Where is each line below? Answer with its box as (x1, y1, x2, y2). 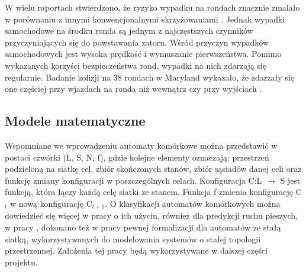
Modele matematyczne (5, 111, 146, 130)
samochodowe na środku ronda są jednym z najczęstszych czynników (5, 24, 253, 37)
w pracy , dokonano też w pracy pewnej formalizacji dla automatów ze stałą (5, 220, 281, 233)
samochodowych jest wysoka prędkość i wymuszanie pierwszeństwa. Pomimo (5, 47, 282, 60)
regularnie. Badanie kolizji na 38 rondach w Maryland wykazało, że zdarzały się (5, 71, 294, 83)
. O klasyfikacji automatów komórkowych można (105, 197, 281, 209)
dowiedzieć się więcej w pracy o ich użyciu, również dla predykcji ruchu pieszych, (5, 209, 298, 222)
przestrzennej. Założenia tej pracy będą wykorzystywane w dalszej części (5, 244, 268, 257)
